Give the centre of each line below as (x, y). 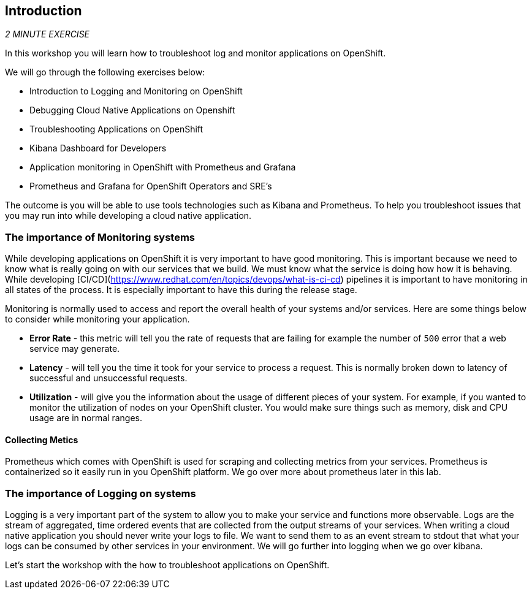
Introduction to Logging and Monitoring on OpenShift (136, 91)
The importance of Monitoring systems (100, 237)
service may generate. (75, 349)
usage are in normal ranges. (86, 418)
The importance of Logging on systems (101, 493)
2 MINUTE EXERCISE (47, 34)
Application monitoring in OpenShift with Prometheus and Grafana (163, 167)
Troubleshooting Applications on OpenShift (116, 129)
